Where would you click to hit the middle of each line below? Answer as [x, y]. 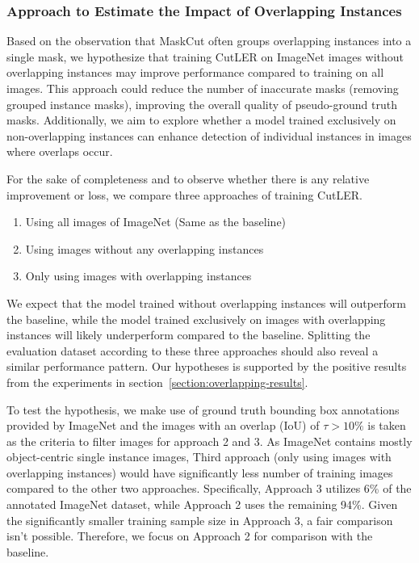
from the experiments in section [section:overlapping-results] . [157, 382]
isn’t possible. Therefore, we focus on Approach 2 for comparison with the [190, 536]
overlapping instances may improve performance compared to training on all [195, 72]
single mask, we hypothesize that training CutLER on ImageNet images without [205, 56]
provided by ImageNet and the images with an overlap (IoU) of [163, 425]
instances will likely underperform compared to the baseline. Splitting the [189, 335]
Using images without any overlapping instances [145, 248]
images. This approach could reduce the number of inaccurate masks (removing [203, 88]
